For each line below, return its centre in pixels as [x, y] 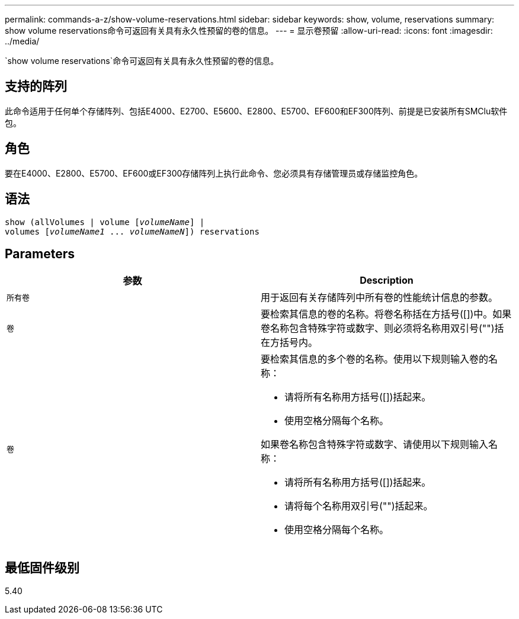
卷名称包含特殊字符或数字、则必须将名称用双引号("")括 [382, 328]
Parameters [40, 254]
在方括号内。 [289, 343]
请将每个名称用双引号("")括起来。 [359, 506]
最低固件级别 [42, 567]
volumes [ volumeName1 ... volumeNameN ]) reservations [132, 231]
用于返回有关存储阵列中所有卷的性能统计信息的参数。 [379, 298]
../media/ [22, 41]
